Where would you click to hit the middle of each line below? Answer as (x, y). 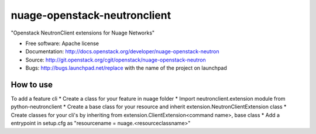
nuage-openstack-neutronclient (91, 15)
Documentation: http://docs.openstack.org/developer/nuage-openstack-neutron (122, 51)
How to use (32, 85)
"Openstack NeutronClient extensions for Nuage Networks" (83, 33)
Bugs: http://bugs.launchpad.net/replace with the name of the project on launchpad (126, 68)
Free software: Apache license (62, 43)
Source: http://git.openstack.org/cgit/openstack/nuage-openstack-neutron (116, 60)
